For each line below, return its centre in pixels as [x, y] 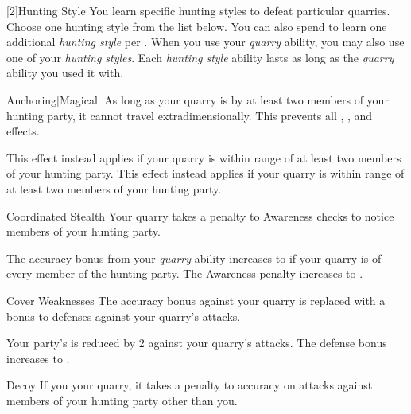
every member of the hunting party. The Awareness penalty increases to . [185, 273]
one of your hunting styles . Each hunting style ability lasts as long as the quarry [200, 57]
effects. [23, 131]
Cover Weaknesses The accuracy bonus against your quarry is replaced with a [196, 300]
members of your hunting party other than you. [122, 400]
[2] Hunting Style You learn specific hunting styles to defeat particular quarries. [198, 10]
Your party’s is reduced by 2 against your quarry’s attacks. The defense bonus [197, 343]
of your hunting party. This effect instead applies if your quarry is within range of [205, 173]
